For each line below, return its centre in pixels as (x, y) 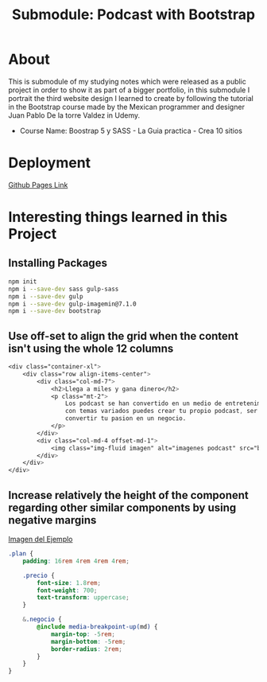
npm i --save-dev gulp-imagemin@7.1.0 (72, 304)
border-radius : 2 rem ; (87, 649)
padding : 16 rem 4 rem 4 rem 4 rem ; (76, 561)
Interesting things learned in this (118, 217)
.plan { (21, 554)
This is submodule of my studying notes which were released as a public (127, 81)
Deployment (50, 163)
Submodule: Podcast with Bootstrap (133, 15)
